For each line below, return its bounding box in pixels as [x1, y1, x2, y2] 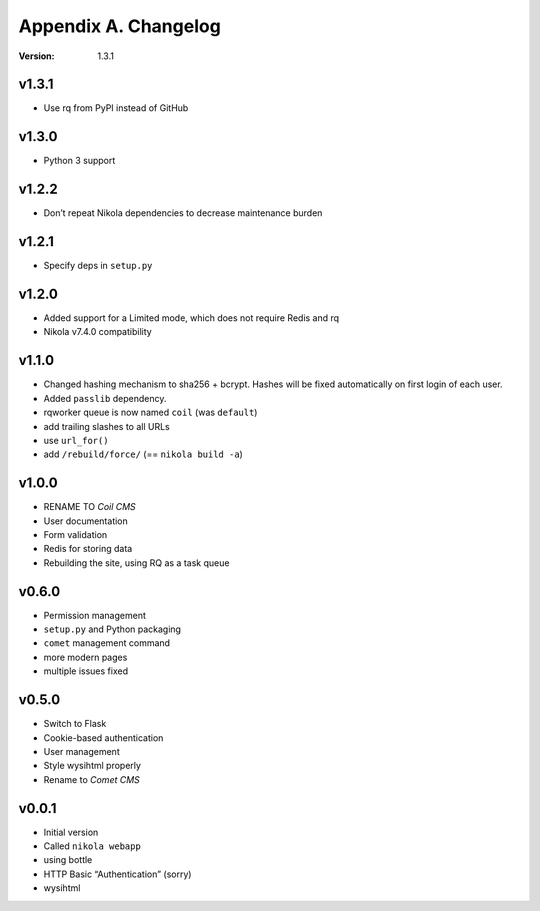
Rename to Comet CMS [43, 773, 140, 785]
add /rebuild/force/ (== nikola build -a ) [43, 448, 244, 460]
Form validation [43, 529, 108, 541]
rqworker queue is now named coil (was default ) [43, 406, 258, 419]
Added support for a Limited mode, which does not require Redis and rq [43, 312, 340, 324]
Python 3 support [43, 155, 116, 167]
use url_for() [43, 434, 109, 446]
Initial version [43, 826, 99, 838]
